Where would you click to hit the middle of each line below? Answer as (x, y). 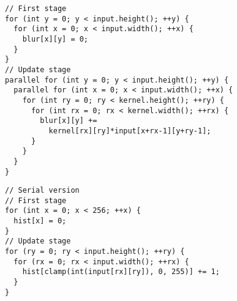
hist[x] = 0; (40, 221)
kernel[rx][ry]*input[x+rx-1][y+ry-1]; (130, 131)
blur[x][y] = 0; (55, 39)
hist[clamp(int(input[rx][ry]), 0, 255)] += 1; (121, 272)
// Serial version (42, 191)
